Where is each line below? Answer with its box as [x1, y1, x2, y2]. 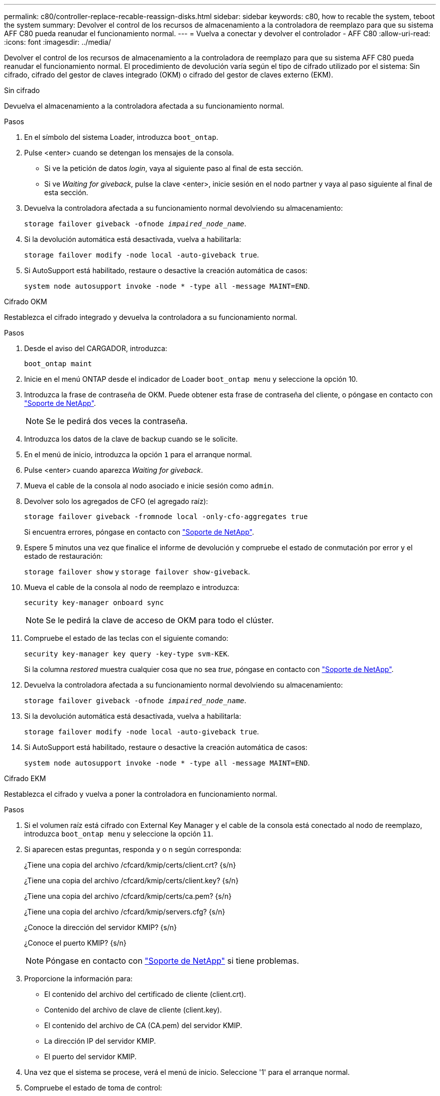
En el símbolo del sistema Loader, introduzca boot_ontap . [24, 133, 218, 141]
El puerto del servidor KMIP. [44, 1052, 137, 1061]
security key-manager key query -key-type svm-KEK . [24, 649, 230, 658]
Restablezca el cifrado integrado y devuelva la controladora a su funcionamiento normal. [4, 313, 297, 321]
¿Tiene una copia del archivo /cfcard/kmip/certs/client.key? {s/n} [24, 876, 239, 885]
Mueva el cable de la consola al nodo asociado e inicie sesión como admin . [24, 481, 274, 490]
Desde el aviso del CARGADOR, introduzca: [24, 344, 167, 353]
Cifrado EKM [4, 774, 46, 783]
